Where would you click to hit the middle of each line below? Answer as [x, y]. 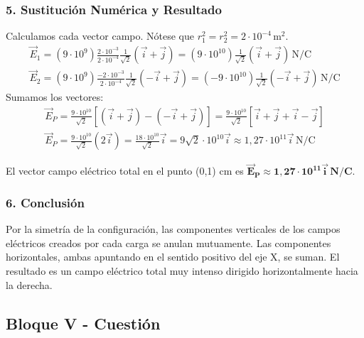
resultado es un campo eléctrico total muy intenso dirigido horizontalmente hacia [182, 271]
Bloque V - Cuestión [83, 323]
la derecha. [29, 284]
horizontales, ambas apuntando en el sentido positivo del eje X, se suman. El [173, 257]
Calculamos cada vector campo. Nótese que [100, 36]
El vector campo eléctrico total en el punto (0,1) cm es [125, 171]
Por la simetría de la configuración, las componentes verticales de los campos [173, 229]
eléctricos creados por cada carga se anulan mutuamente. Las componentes [168, 242]
